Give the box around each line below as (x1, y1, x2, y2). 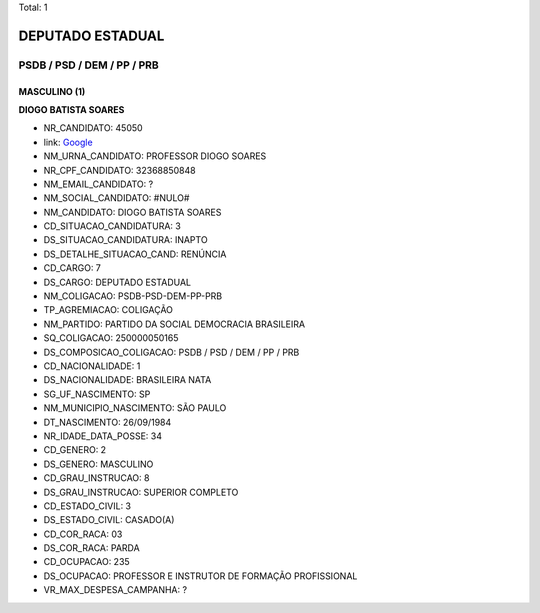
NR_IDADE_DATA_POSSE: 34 (43, 430, 162, 442)
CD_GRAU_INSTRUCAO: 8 (43, 472, 150, 484)
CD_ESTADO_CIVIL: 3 (43, 500, 132, 512)
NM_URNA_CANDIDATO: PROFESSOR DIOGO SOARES (43, 150, 267, 162)
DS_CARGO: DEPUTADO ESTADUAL (43, 276, 192, 288)
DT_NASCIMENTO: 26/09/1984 (43, 416, 172, 428)
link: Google (43, 136, 94, 148)
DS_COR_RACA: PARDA (43, 542, 140, 554)
